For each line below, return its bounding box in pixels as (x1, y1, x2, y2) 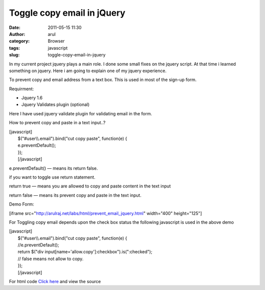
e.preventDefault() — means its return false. (9, 165, 98, 171)
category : (9, 38, 30, 44)
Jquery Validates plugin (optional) (21, 102, 90, 107)
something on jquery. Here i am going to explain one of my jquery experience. (9, 68, 167, 74)
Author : (9, 31, 26, 37)
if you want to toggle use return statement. (9, 174, 96, 180)
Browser (48, 38, 65, 44)
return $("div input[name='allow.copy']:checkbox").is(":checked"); (18, 249, 153, 255)
